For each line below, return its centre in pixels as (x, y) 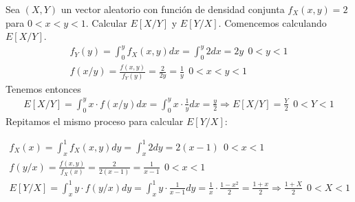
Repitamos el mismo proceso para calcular (95, 121)
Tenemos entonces (43, 88)
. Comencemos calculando (272, 22)
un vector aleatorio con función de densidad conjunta (173, 9)
